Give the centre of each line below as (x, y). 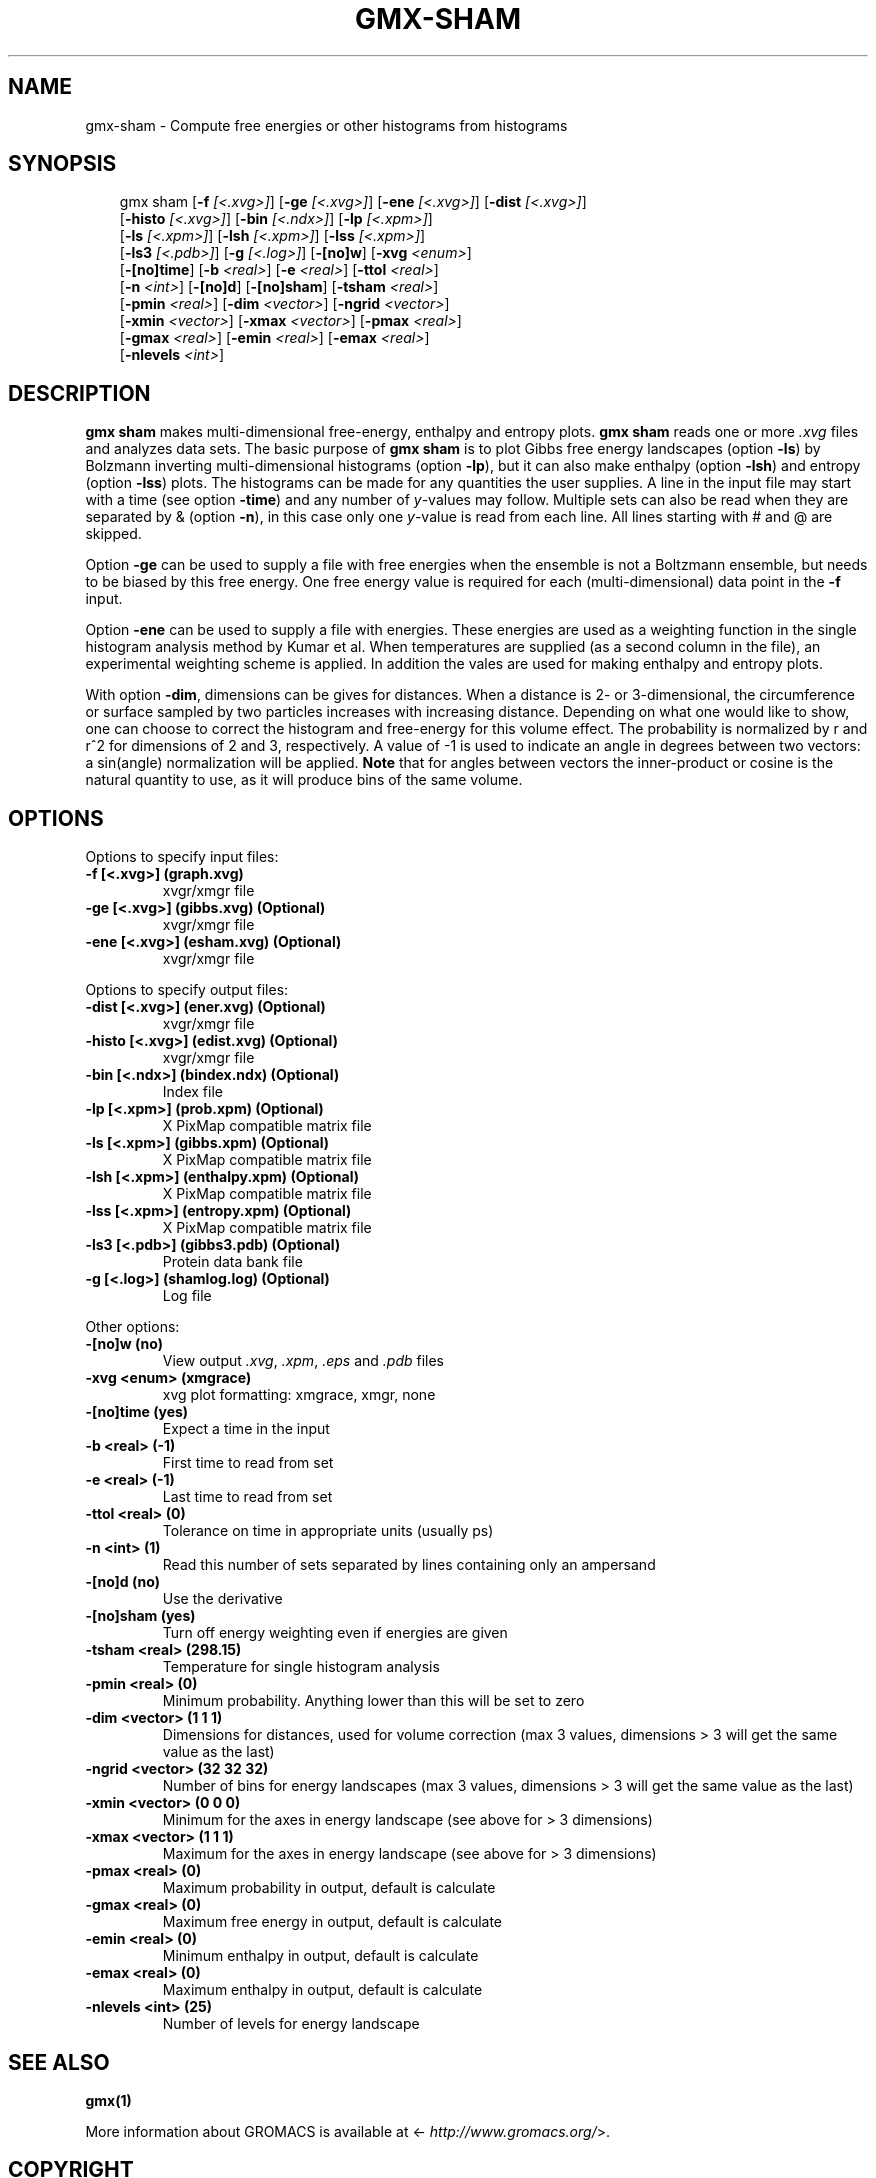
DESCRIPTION (79, 393)
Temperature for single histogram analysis (301, 1667)
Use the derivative (222, 1599)
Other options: (132, 1327)
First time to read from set (248, 1463)
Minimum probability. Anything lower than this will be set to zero (373, 1701)
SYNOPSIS (62, 164)
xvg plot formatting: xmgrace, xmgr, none (299, 1395)
